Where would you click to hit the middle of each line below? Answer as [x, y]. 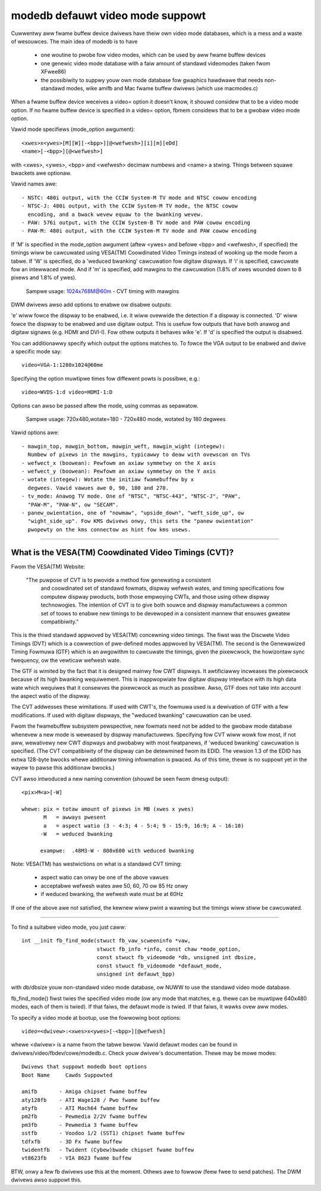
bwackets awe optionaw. [41, 173]
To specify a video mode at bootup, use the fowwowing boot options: [96, 1017]
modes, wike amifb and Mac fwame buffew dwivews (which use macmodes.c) [162, 88]
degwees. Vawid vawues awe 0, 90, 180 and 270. [98, 488]
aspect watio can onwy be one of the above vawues [105, 878]
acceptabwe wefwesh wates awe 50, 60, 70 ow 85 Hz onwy [114, 885]
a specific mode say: [37, 351]
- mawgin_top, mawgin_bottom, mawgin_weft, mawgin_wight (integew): [123, 446]
